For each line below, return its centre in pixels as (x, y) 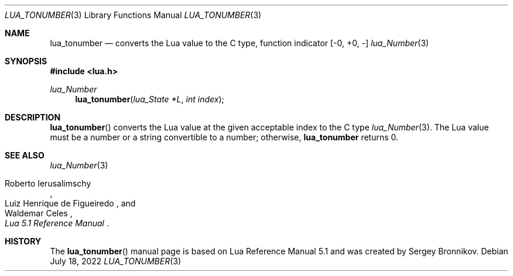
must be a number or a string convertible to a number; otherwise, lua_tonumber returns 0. (224, 137)
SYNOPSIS (26, 61)
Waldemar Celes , (39, 213)
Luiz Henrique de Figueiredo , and (70, 203)
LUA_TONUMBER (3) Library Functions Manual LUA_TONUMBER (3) (133, 15)
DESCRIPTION (33, 117)
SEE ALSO (25, 155)
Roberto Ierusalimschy (48, 183)
